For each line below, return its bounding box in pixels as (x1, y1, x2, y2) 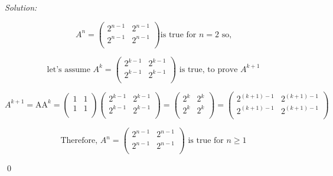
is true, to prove (179, 65, 238, 74)
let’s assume (47, 65, 90, 74)
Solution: (5, 1, 37, 13)
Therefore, (60, 136, 98, 145)
